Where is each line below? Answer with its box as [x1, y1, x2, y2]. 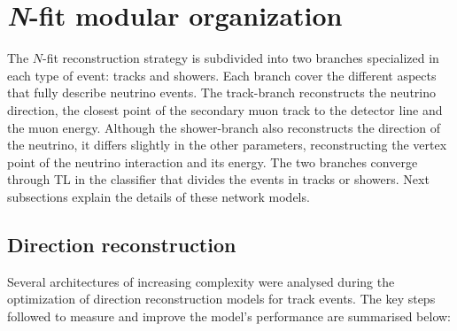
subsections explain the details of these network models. [7, 187, 310, 205]
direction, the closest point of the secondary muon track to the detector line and [7, 100, 443, 119]
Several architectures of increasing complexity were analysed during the [7, 272, 395, 290]
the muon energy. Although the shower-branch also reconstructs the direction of [7, 118, 440, 136]
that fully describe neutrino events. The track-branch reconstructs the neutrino [7, 83, 436, 102]
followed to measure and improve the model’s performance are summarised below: [7, 306, 452, 325]
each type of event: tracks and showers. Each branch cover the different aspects [7, 65, 437, 84]
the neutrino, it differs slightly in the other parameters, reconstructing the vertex [7, 135, 447, 154]
